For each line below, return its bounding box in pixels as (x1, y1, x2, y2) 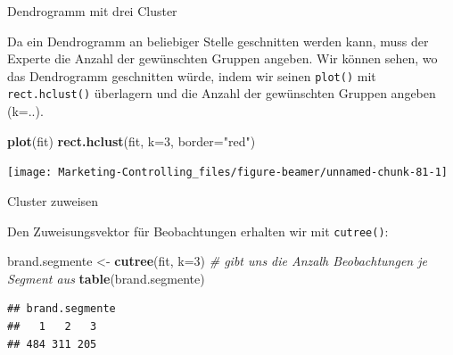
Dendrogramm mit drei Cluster (7, 2, 177, 20)
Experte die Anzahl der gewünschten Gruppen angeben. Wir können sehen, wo (7, 49, 438, 68)
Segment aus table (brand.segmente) (7, 268, 205, 287)
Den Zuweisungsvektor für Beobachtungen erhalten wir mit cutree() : (7, 221, 389, 240)
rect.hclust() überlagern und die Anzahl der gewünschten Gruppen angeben (7, 84, 436, 103)
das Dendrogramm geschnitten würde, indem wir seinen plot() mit (7, 66, 376, 85)
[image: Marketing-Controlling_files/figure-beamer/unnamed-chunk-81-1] (7, 166, 448, 179)
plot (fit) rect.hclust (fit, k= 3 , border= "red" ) (7, 131, 256, 150)
